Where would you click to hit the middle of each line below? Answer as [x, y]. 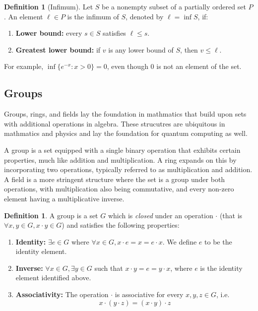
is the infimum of [93, 16]
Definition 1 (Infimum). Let [49, 6]
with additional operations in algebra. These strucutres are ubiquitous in [115, 123]
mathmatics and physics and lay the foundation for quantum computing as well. [126, 133]
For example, [24, 66]
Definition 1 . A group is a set [51, 215]
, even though [128, 66]
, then [189, 49]
